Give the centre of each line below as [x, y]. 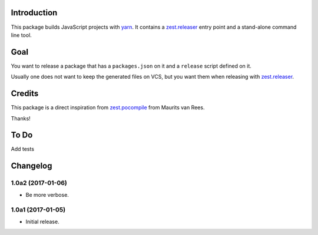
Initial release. [42, 221]
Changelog [32, 166]
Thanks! [21, 118]
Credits [25, 94]
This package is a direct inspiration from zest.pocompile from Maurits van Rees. [108, 108]
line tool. [21, 35]
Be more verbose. [47, 194]
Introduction [34, 13]
